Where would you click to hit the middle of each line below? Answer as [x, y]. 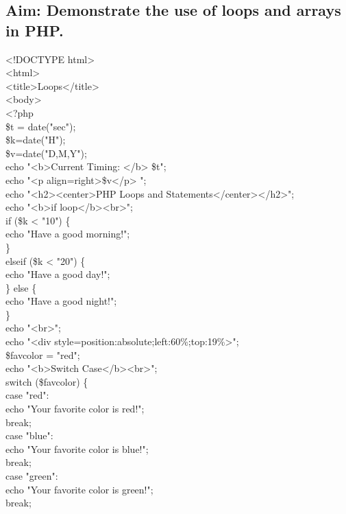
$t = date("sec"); [41, 126]
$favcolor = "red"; [43, 354]
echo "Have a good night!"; [61, 301]
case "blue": [29, 435]
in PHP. [35, 30]
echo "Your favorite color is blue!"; [77, 448]
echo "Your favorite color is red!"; [75, 409]
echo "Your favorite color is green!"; [79, 489]
